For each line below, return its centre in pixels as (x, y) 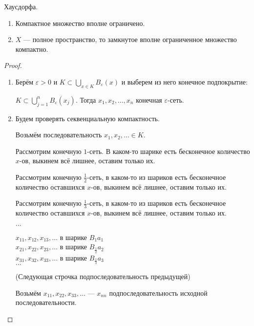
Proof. (13, 65)
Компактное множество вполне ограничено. (80, 23)
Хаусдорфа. (21, 6)
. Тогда (86, 99)
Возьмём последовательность (59, 135)
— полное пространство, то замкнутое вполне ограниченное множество (130, 39)
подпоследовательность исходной (158, 293)
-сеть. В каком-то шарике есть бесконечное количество (169, 151)
